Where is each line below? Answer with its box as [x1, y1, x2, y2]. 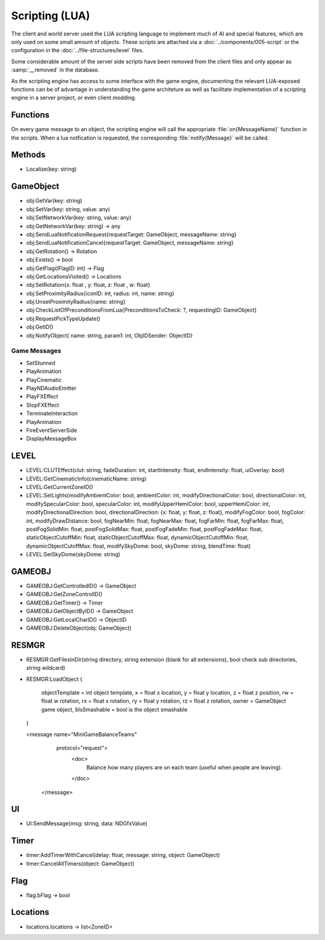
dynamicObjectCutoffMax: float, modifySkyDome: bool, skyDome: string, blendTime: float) [26, 542, 251, 550]
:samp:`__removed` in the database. [11, 66, 99, 73]
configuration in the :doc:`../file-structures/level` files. [11, 47, 144, 54]
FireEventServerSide [26, 426, 78, 434]
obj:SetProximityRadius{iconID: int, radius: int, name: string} [26, 289, 175, 297]
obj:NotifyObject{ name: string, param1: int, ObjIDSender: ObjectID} [26, 331, 193, 339]
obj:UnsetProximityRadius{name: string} [26, 298, 126, 306]
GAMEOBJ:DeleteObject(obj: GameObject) [26, 624, 132, 631]
